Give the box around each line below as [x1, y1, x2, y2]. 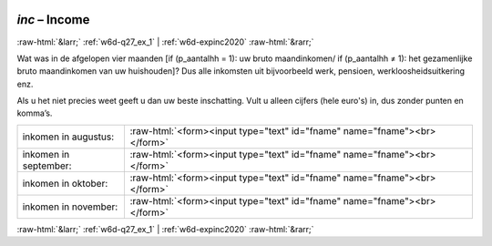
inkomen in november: [22, 200, 118, 213]
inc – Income [16, 12, 90, 27]
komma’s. [16, 108, 53, 118]
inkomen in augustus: [22, 130, 115, 143]
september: [22, 159, 72, 172]
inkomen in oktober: [22, 177, 108, 190]
